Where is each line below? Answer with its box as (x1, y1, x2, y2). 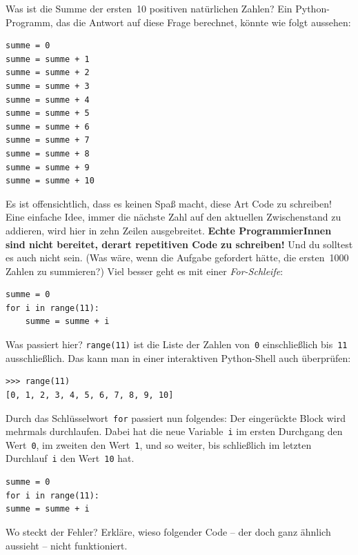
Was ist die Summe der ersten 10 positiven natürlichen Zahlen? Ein (6, 1, 292, 15)
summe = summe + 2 (6, 68, 90, 78)
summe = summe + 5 (6, 108, 90, 119)
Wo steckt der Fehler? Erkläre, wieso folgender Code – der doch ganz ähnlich (6, 524, 331, 538)
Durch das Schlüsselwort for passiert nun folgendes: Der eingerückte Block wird (6, 410, 346, 425)
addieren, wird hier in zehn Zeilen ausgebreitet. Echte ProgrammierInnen (6, 223, 332, 237)
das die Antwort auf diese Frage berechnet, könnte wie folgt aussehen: (56, 14, 351, 29)
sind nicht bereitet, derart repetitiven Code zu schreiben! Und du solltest (6, 236, 353, 251)
